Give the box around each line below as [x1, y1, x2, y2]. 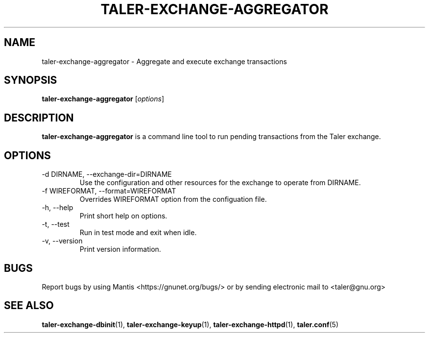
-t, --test [42, 220, 70, 229]
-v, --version [42, 237, 83, 245]
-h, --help [42, 203, 73, 212]
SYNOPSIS [4, 74, 57, 87]
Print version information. [79, 245, 161, 254]
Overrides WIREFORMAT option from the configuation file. [79, 195, 267, 204]
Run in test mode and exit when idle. [79, 228, 197, 237]
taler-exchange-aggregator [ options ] [42, 95, 164, 103]
